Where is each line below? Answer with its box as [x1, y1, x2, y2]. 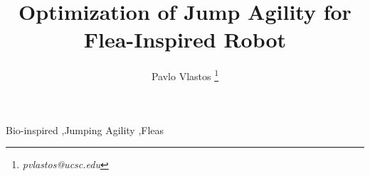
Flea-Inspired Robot [83, 25, 287, 54]
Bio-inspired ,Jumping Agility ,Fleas [6, 122, 164, 137]
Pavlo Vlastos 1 [151, 67, 219, 83]
